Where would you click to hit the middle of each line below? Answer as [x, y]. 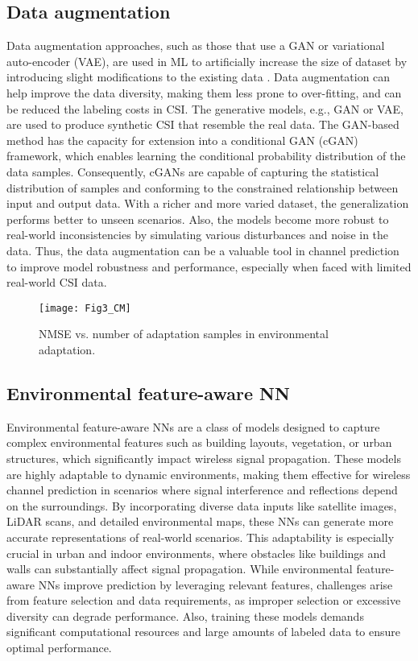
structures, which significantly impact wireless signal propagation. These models [204, 458]
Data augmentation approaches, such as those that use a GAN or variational [196, 45]
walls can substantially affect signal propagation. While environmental [180, 569]
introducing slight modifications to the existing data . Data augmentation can [199, 77]
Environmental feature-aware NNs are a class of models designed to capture [193, 426]
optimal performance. [59, 648]
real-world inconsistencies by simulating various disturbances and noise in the [198, 235]
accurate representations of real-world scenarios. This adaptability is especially [201, 537]
